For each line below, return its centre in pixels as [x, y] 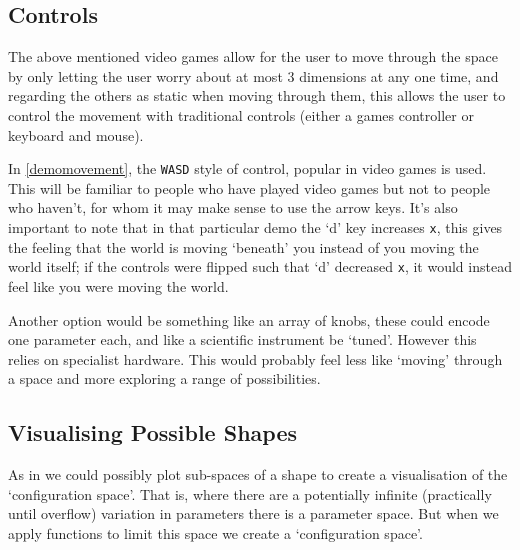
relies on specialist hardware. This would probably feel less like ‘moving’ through [255, 358]
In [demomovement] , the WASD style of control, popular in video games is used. [247, 168]
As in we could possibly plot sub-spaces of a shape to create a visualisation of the [258, 474]
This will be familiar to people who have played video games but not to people [249, 187]
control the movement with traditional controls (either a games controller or [241, 114]
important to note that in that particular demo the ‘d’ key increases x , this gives [255, 227]
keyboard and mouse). [76, 134]
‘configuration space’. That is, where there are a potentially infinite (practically [250, 493]
